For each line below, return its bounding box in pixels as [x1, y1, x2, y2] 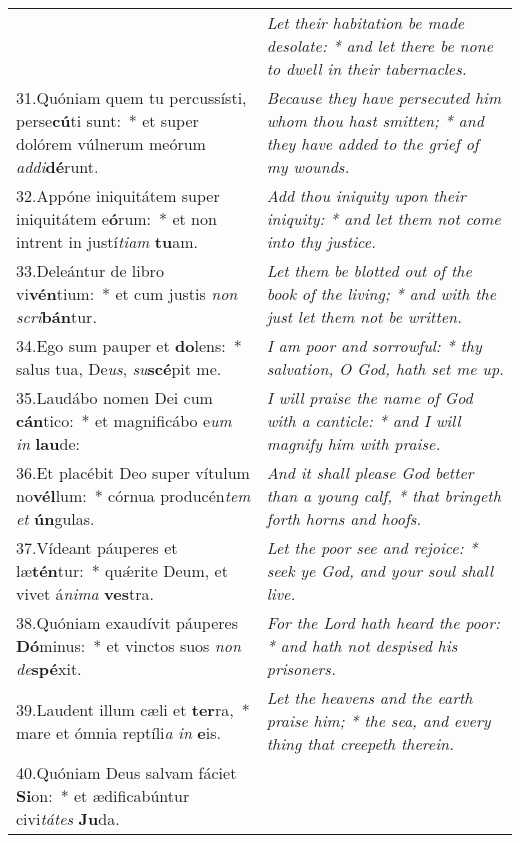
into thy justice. [266, 230, 376, 253]
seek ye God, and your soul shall [266, 559, 494, 582]
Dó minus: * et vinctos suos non [16, 634, 241, 657]
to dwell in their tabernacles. [266, 57, 467, 80]
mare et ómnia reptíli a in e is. [16, 720, 221, 744]
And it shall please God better [266, 461, 474, 484]
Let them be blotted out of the [266, 259, 472, 282]
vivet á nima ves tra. [16, 582, 154, 605]
